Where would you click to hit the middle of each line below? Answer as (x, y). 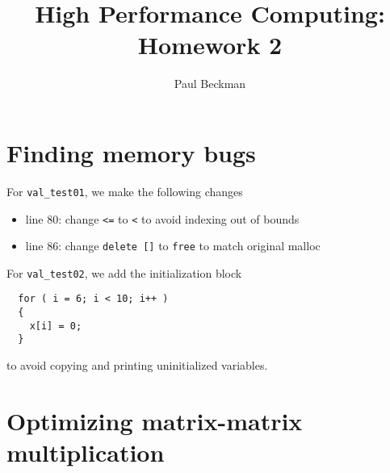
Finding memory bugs (131, 152)
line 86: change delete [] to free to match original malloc (173, 246)
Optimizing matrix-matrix (155, 420)
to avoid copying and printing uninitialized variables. (137, 365)
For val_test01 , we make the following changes (125, 191)
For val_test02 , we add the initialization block (124, 272)
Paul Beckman (210, 84)
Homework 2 (210, 45)
